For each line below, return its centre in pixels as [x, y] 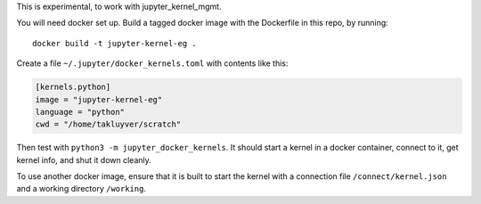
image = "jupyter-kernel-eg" [99, 99]
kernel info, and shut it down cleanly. [84, 159]
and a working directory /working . [82, 189]
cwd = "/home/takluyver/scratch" [108, 124]
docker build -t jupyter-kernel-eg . [115, 43]
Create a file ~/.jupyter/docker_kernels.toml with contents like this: [152, 63]
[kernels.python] [73, 87]
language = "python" [80, 112]
